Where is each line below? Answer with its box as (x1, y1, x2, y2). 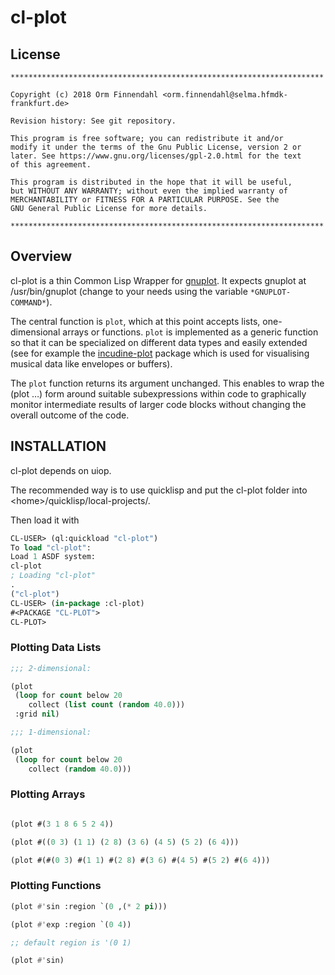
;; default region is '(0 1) (10, 937, 132, 948)
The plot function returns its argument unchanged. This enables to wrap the (10, 377, 325, 389)
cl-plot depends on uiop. (10, 464, 112, 476)
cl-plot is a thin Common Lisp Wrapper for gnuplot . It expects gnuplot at (10, 274, 307, 286)
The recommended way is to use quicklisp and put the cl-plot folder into (10, 484, 308, 496)
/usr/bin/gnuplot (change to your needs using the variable (10, 285, 248, 297)
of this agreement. (10, 160, 92, 170)
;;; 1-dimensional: (10, 727, 92, 738)
